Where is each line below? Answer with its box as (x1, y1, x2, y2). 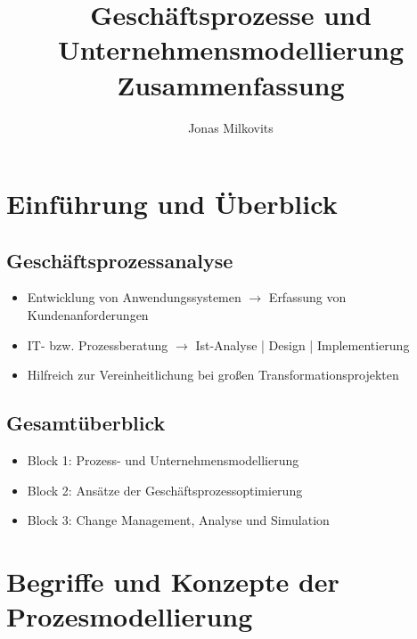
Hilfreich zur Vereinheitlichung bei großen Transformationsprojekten (27, 365, 399, 384)
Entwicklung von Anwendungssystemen (27, 288, 241, 307)
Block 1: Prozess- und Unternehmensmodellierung (27, 451, 299, 470)
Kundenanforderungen (27, 306, 149, 324)
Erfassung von (268, 288, 347, 307)
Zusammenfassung (117, 66, 345, 102)
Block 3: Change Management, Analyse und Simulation (27, 511, 330, 529)
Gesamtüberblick (6, 409, 166, 437)
